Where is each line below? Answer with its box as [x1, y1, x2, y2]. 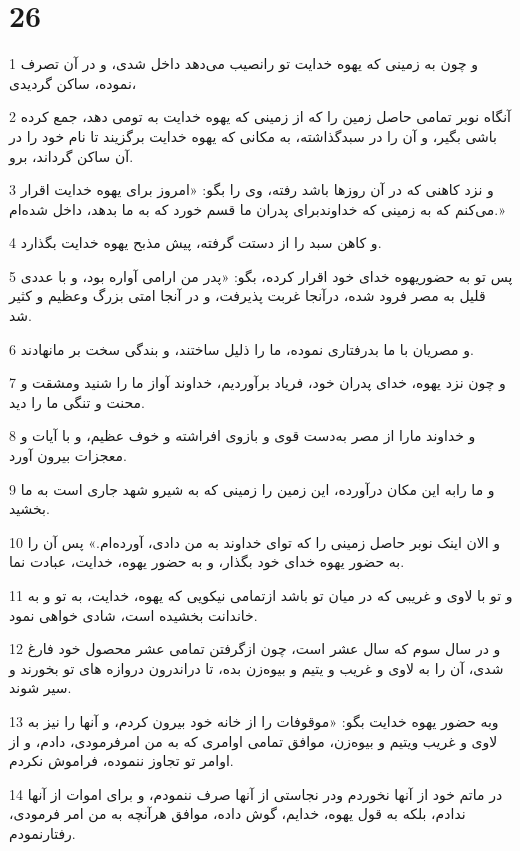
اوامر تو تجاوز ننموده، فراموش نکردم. [9, 750, 234, 771]
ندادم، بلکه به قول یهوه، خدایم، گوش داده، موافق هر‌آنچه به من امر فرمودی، [9, 803, 466, 824]
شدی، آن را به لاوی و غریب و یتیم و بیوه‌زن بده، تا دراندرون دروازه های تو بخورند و [9, 657, 504, 678]
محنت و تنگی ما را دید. [9, 391, 145, 412]
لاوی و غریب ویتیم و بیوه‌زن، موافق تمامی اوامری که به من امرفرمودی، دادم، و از [9, 730, 498, 751]
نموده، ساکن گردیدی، [9, 72, 137, 93]
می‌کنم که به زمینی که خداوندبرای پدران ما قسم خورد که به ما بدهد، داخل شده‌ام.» [9, 198, 505, 219]
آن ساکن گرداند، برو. [9, 145, 134, 166]
